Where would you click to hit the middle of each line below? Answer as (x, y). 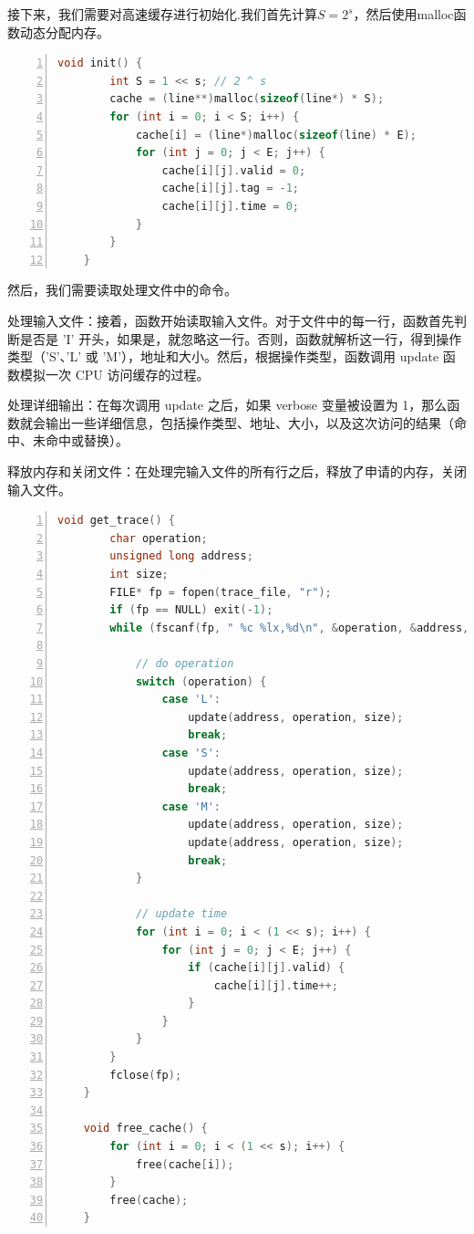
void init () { (100, 63)
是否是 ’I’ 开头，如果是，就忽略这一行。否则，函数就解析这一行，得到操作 (241, 338)
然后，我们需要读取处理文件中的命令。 (122, 290)
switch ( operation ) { (201, 681)
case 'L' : (191, 700)
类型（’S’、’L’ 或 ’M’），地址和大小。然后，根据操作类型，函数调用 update (223, 356)
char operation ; (159, 538)
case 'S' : (191, 753)
